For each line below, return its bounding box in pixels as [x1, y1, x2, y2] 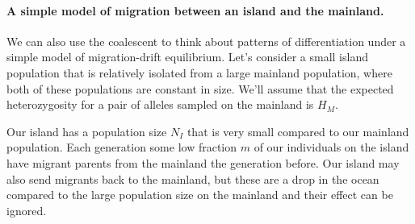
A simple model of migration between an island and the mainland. [6, 2, 384, 19]
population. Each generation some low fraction [6, 139, 237, 156]
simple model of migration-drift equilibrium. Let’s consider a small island [6, 48, 368, 65]
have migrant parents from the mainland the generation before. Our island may [6, 154, 400, 171]
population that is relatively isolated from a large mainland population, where [6, 64, 392, 81]
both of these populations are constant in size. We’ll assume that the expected [6, 80, 394, 97]
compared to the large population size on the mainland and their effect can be [6, 186, 393, 203]
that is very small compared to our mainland [187, 122, 409, 139]
